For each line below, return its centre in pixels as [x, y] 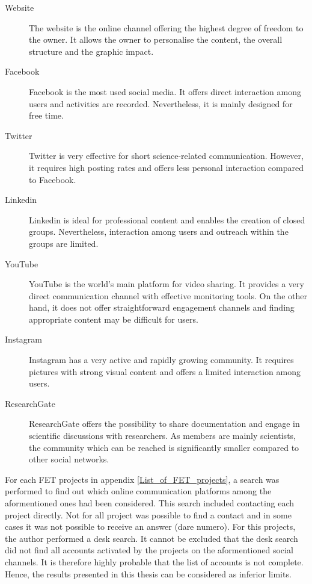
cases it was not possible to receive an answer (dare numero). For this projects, [150, 527]
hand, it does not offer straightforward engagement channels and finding [162, 307]
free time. [46, 115]
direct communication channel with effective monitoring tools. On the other [168, 295]
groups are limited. [64, 243]
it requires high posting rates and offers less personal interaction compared [166, 167]
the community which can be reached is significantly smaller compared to [164, 447]
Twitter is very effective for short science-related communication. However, [166, 156]
